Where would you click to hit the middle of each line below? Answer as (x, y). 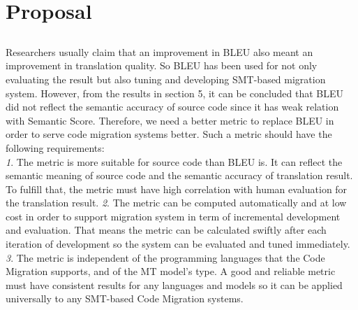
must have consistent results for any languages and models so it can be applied (174, 284)
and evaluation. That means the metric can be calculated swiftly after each (166, 230)
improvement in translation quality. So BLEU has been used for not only (162, 65)
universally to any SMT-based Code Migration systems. (125, 298)
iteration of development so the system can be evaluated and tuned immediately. (178, 244)
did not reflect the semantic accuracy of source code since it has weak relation (172, 107)
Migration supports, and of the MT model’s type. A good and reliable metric (171, 271)
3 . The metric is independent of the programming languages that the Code (165, 257)
